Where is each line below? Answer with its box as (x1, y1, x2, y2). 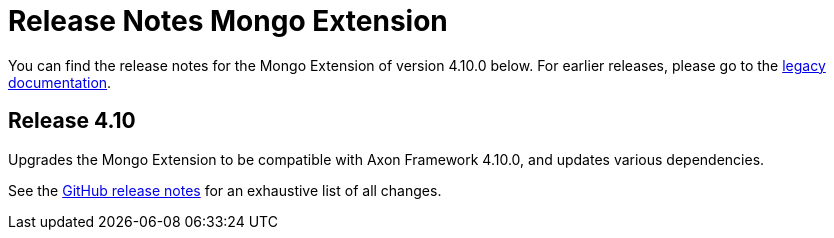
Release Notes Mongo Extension (8, 4, 448, 38)
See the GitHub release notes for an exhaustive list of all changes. (8, 181, 442, 199)
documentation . (8, 73, 112, 91)
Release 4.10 (8, 108, 136, 134)
